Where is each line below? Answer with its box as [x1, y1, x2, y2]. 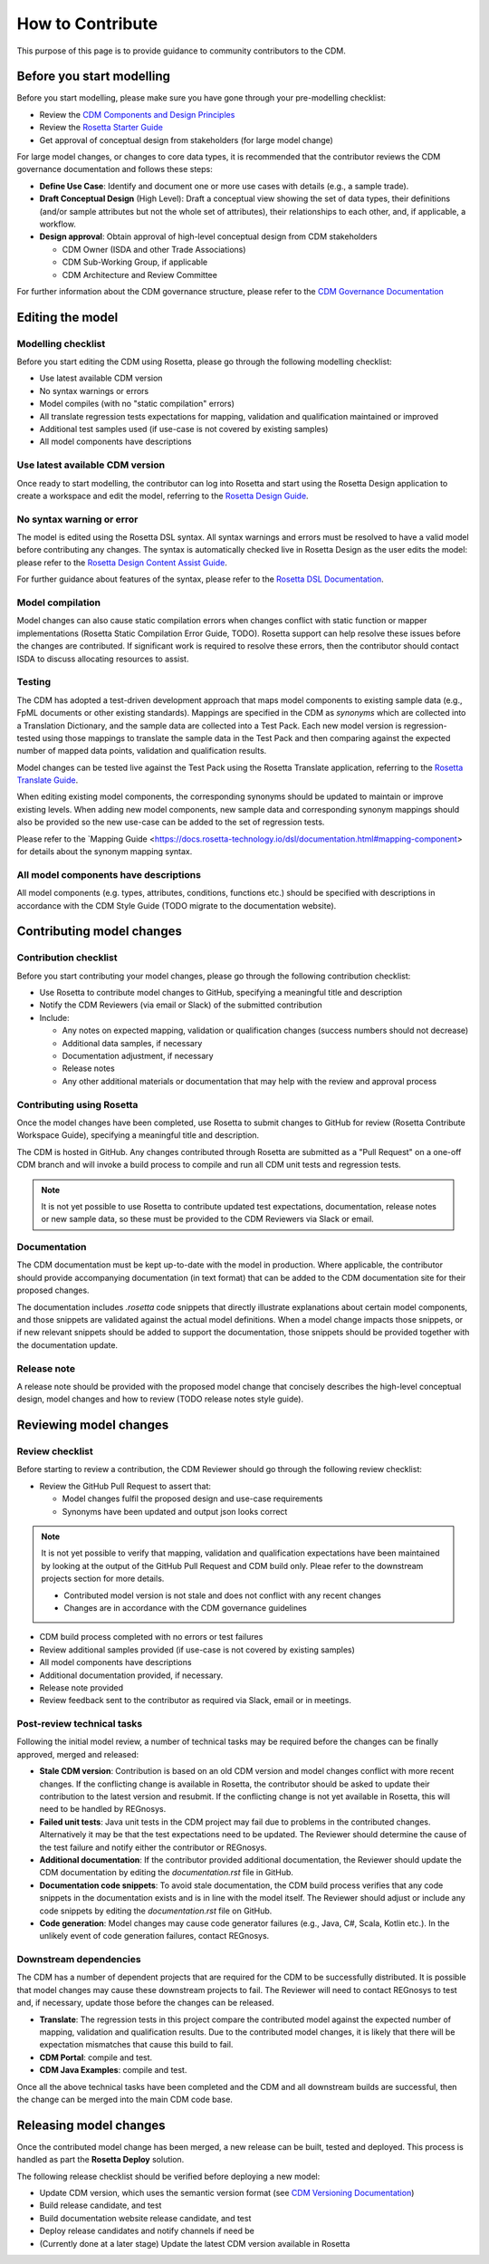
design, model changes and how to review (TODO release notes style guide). [16, 1393, 303, 1404]
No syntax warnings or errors [39, 385, 149, 396]
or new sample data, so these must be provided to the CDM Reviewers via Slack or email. [41, 1214, 375, 1225]
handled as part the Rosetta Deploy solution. [16, 2154, 185, 2165]
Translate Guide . [16, 775, 79, 785]
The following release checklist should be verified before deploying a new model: [16, 2171, 321, 2182]
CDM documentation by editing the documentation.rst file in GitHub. [39, 1867, 294, 1878]
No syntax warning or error [16, 513, 139, 525]
